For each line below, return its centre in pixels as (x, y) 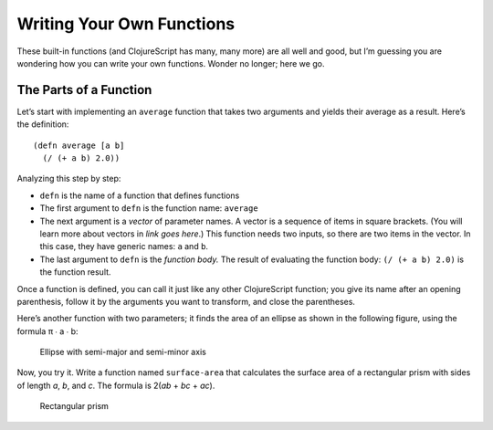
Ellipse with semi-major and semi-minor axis (123, 352)
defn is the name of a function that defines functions (140, 195)
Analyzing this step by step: (69, 179)
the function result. (75, 272)
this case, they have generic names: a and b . (124, 246)
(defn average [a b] (79, 145)
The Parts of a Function (84, 90)
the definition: (43, 124)
